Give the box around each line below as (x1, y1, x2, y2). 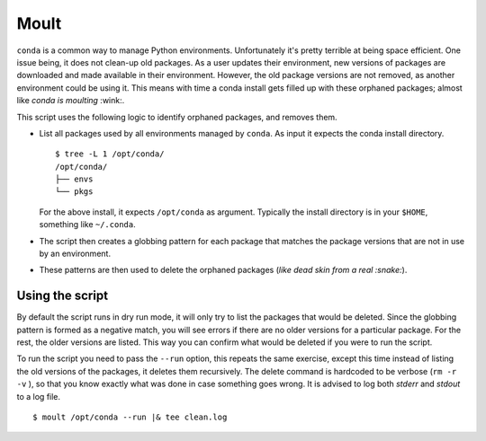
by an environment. (39, 248, 112, 260)
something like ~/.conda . (39, 219, 136, 230)
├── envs (55, 174, 94, 184)
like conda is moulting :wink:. (16, 95, 125, 106)
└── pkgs (55, 187, 94, 197)
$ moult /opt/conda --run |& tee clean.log (32, 412, 228, 422)
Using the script (16, 288, 108, 304)
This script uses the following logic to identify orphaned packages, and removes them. (16, 111, 337, 122)
